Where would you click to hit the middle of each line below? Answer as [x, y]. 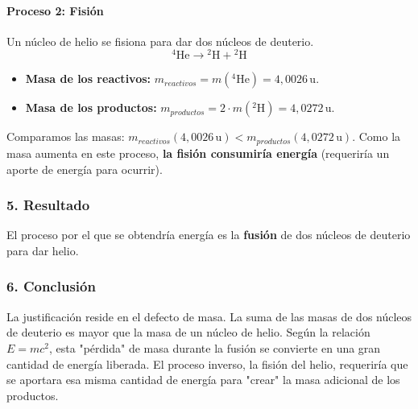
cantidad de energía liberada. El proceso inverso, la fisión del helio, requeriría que [207, 364]
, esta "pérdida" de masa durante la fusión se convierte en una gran [215, 347]
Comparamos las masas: [66, 136]
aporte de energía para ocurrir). [85, 169]
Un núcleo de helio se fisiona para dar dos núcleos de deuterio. [160, 41]
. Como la [377, 136]
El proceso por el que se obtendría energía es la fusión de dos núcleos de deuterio [209, 235]
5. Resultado [48, 205]
